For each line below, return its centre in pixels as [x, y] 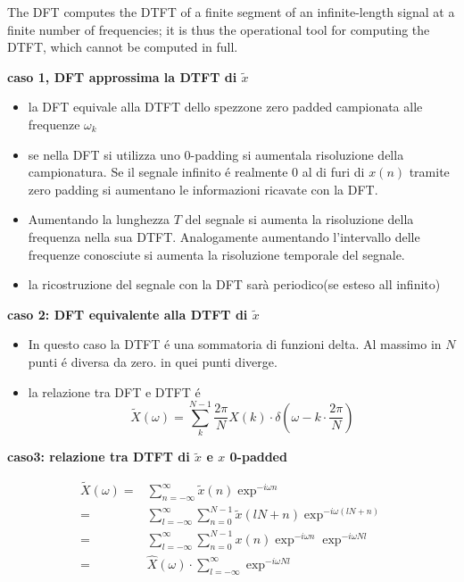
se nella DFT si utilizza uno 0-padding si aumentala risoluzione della [216, 154]
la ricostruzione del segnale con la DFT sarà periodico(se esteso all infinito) [234, 284]
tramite [429, 172]
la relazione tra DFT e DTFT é [114, 391]
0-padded [258, 457]
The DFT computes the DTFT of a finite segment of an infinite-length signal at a [231, 12]
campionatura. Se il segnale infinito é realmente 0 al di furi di [196, 172]
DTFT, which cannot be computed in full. [123, 47]
